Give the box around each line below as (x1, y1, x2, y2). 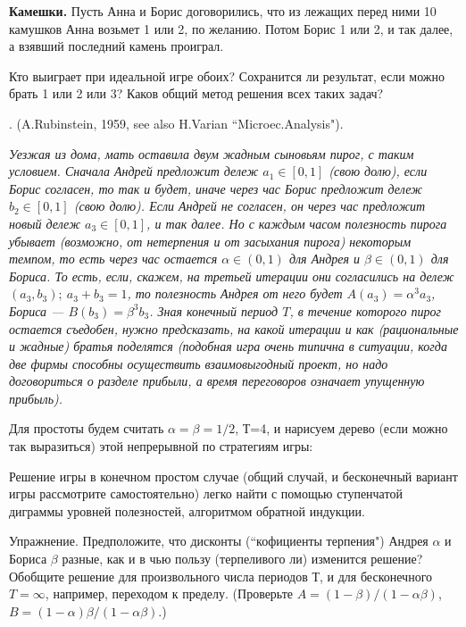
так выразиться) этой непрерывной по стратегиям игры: (9, 437, 313, 456)
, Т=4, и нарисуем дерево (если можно (235, 419, 448, 438)
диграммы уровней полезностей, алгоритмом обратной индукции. (9, 501, 365, 520)
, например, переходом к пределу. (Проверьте (45, 584, 294, 603)
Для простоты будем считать (9, 419, 164, 438)
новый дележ (9, 213, 80, 232)
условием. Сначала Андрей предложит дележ (9, 162, 259, 180)
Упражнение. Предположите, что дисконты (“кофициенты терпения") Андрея (9, 531, 429, 550)
